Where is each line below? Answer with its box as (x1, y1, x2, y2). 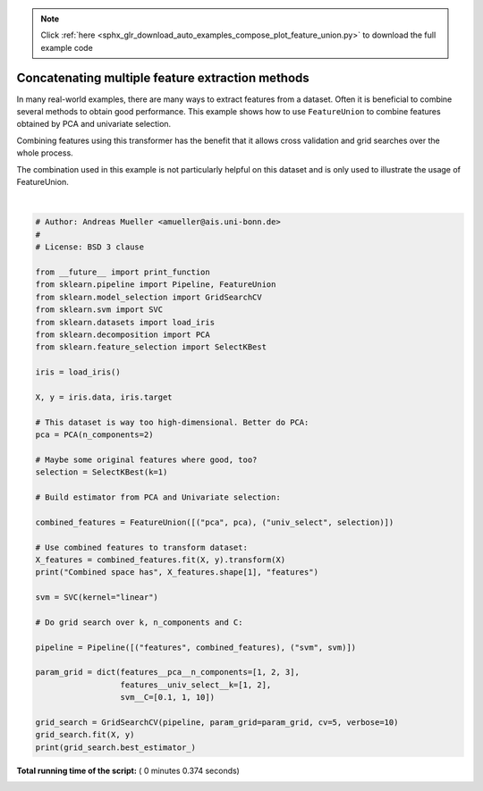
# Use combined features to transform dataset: (35, 542, 248, 552)
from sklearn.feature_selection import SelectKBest (35, 342, 267, 352)
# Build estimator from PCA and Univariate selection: (35, 492, 281, 502)
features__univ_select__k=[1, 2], (120, 679, 272, 690)
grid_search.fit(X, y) (35, 729, 135, 740)
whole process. (16, 147, 73, 158)
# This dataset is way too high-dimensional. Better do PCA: (35, 417, 309, 427)
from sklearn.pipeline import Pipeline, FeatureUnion (35, 280, 276, 290)
